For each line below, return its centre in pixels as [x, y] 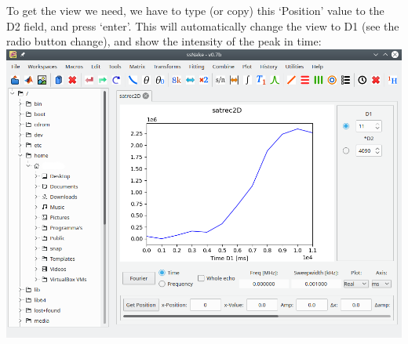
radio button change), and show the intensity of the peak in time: [164, 41]
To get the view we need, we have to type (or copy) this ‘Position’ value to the [195, 10]
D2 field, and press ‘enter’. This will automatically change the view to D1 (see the [203, 25]
